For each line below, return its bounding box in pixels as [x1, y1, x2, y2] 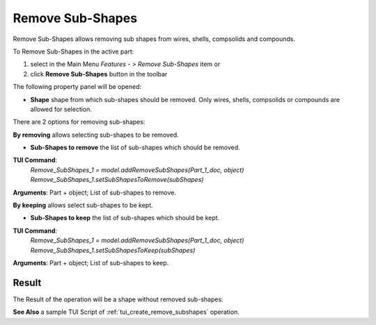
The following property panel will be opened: [13, 83, 142, 91]
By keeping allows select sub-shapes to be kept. [13, 201, 153, 210]
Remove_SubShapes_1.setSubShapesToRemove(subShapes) [30, 176, 204, 184]
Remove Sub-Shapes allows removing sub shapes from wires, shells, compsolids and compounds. [13, 35, 296, 43]
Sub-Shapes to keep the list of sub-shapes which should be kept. [30, 214, 220, 222]
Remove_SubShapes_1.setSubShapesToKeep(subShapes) [30, 246, 196, 254]
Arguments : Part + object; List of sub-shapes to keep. [13, 258, 169, 267]
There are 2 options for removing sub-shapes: [13, 118, 146, 126]
